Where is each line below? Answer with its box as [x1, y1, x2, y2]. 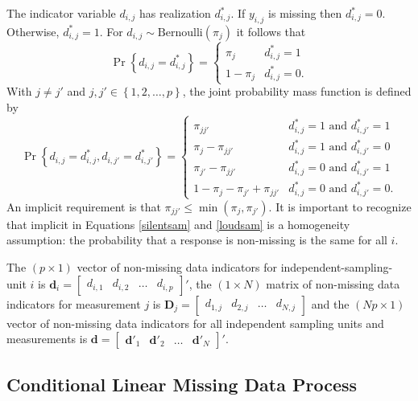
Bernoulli [157, 27, 203, 39]
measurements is [6, 330, 88, 347]
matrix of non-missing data [266, 275, 400, 292]
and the [311, 295, 350, 312]
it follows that [236, 23, 306, 39]
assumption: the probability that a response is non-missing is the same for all [6, 231, 387, 248]
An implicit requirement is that [6, 198, 161, 215]
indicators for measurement [6, 295, 141, 312]
